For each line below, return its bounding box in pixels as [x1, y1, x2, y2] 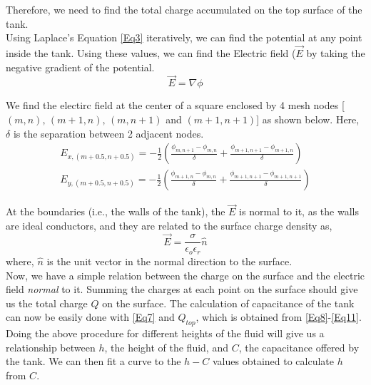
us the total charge [6, 295, 88, 310]
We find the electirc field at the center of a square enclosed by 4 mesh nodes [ [6, 98, 345, 113]
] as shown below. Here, [256, 112, 360, 126]
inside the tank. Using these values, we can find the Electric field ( [6, 46, 296, 60]
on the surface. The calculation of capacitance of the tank [102, 295, 355, 310]
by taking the [306, 46, 365, 60]
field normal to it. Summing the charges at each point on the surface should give [6, 282, 358, 297]
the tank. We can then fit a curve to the [6, 354, 181, 369]
